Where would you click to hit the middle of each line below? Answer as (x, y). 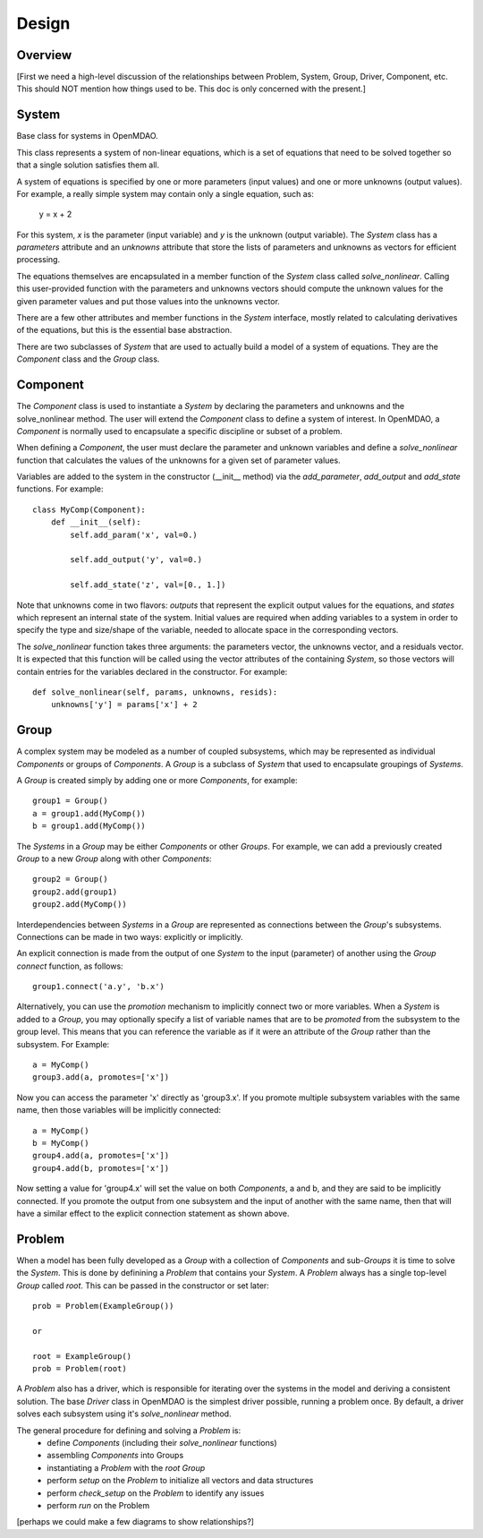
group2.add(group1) (75, 892)
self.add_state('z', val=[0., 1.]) (148, 585)
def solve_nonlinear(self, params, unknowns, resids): (155, 692)
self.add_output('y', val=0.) (136, 560)
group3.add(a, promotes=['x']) (101, 1077)
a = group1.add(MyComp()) (89, 813)
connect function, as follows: (70, 966)
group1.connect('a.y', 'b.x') (99, 987)
